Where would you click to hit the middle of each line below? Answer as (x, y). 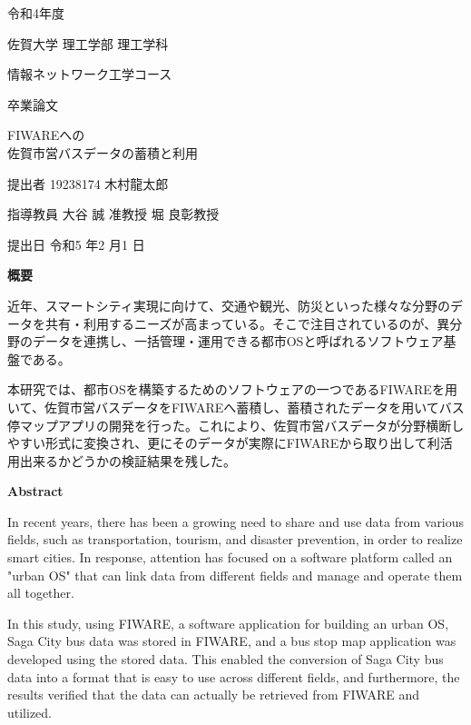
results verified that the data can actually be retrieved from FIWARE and (214, 695)
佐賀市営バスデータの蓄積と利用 (103, 152)
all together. (41, 593)
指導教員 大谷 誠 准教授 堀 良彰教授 (113, 214)
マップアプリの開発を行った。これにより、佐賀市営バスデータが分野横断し (242, 425)
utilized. (30, 712)
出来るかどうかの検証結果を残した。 (128, 460)
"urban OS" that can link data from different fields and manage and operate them (235, 575)
